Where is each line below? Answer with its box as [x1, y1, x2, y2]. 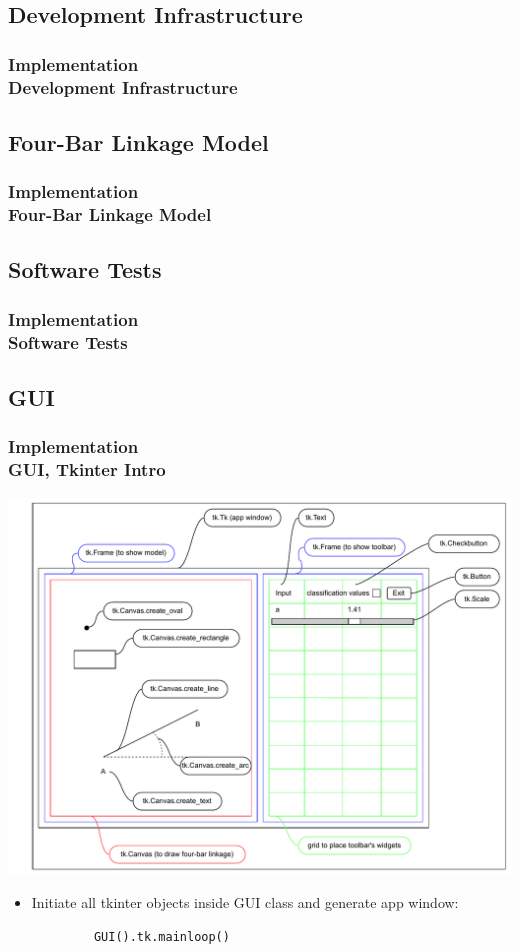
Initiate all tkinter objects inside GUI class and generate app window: [31, 892, 459, 913]
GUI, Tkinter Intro [8, 457, 166, 482]
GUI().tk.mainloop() [93, 929, 230, 944]
